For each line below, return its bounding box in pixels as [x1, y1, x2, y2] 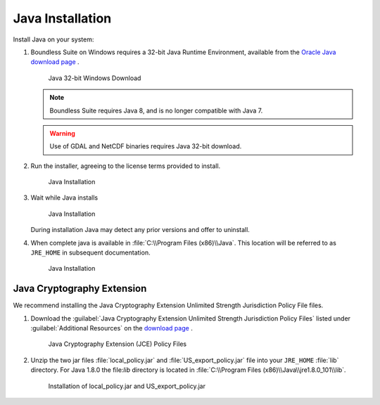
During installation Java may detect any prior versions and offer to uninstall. [30, 226, 250, 234]
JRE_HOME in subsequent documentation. [30, 248, 151, 257]
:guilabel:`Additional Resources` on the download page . [30, 324, 193, 333]
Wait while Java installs [30, 193, 99, 202]
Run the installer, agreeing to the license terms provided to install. [30, 162, 221, 170]
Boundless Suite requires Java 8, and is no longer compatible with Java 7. [49, 106, 263, 115]
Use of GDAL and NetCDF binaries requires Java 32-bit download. [49, 142, 242, 150]
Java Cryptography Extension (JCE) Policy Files [48, 340, 186, 348]
